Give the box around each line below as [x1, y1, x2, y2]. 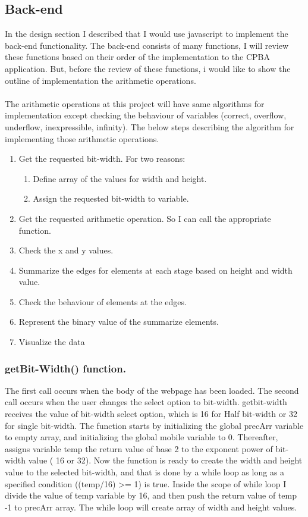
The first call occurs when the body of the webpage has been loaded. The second [5, 384, 299, 396]
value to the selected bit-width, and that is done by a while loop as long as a [5, 466, 285, 478]
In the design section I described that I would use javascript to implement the [5, 27, 288, 40]
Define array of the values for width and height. [33, 172, 207, 184]
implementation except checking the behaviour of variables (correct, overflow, [5, 109, 287, 121]
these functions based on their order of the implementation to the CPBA [5, 51, 271, 63]
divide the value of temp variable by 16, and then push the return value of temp [5, 489, 297, 502]
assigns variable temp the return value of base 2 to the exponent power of [5, 442, 273, 455]
